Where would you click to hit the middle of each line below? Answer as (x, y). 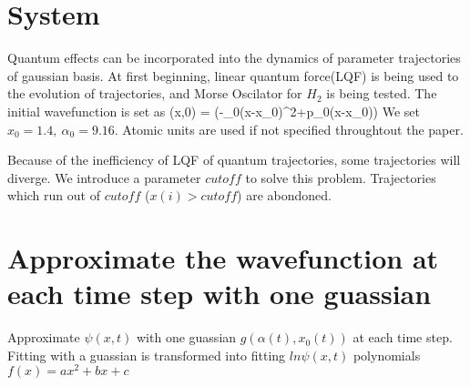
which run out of (54, 195)
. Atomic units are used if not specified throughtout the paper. (289, 129)
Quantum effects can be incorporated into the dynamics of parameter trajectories (234, 58)
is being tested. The (382, 93)
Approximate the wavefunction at (223, 258)
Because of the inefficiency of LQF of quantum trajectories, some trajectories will (234, 160)
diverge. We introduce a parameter (104, 177)
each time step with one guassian (220, 294)
